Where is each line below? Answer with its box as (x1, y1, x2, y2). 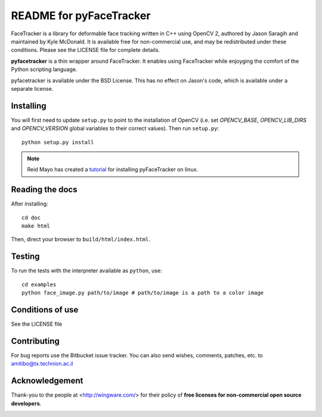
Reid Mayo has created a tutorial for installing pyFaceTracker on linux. (27, 166, 199, 173)
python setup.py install (21, 139, 94, 146)
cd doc (21, 214, 41, 221)
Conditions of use (11, 305, 79, 315)
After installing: (11, 200, 48, 207)
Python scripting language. (11, 66, 78, 73)
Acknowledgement (11, 376, 83, 386)
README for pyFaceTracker (11, 9, 151, 22)
